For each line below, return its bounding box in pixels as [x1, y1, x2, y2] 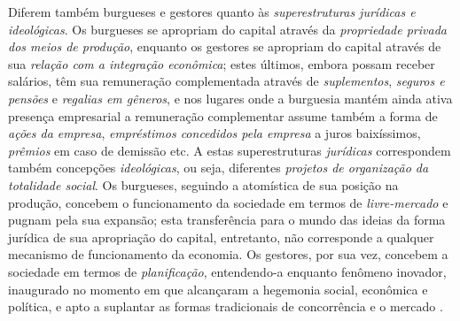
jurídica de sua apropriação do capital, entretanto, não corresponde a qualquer [8, 227, 434, 246]
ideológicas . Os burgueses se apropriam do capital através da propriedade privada [8, 19, 447, 38]
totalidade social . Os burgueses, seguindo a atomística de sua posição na [8, 175, 399, 194]
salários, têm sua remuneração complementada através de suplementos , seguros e [8, 72, 445, 90]
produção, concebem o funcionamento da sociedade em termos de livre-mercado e [8, 193, 448, 211]
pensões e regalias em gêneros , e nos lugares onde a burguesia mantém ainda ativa [8, 88, 453, 107]
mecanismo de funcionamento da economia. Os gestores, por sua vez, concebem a [8, 245, 448, 264]
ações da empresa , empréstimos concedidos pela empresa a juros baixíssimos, [8, 124, 421, 142]
